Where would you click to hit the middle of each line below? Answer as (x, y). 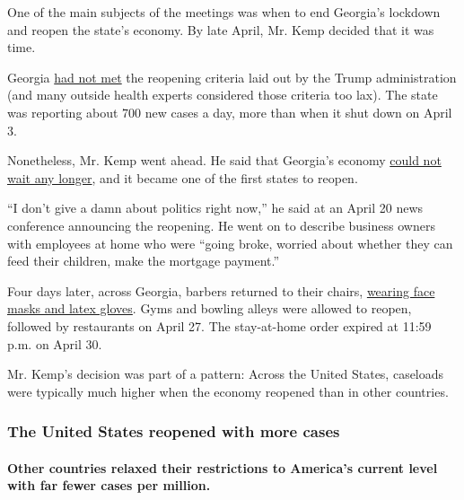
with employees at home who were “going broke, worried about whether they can (230, 243)
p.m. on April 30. (55, 343)
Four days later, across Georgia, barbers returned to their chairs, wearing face (221, 290)
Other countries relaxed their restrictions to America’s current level (223, 467)
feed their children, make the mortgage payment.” (144, 261)
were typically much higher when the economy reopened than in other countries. (228, 391)
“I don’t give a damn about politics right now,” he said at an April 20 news (215, 208)
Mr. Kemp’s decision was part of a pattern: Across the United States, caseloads (226, 374)
